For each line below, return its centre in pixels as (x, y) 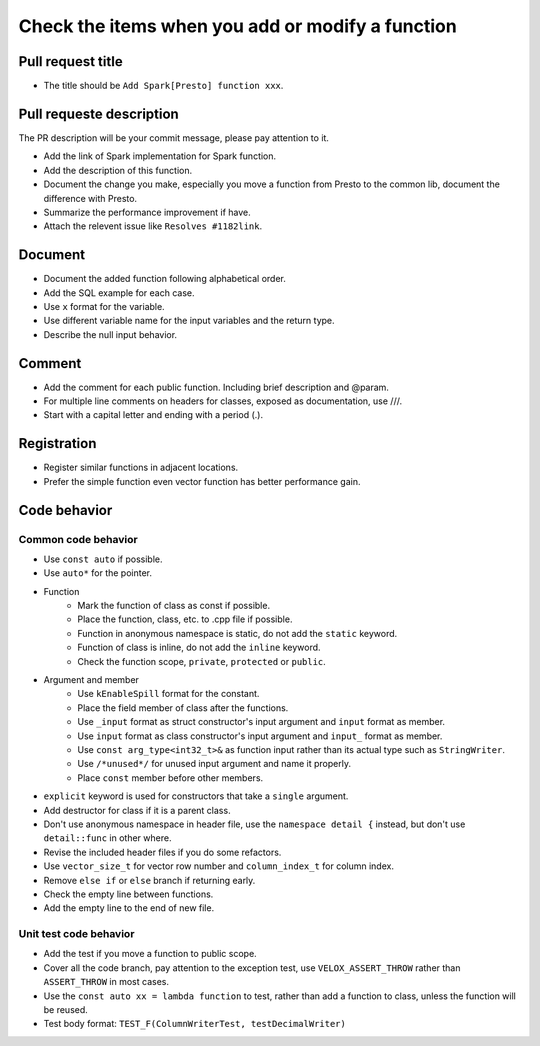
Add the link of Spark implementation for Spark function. (160, 156)
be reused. (66, 1009)
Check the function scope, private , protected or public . (202, 661)
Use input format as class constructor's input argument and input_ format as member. (260, 736)
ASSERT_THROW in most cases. (106, 982)
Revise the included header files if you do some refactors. (162, 852)
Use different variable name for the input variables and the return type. (189, 321)
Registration (57, 443)
